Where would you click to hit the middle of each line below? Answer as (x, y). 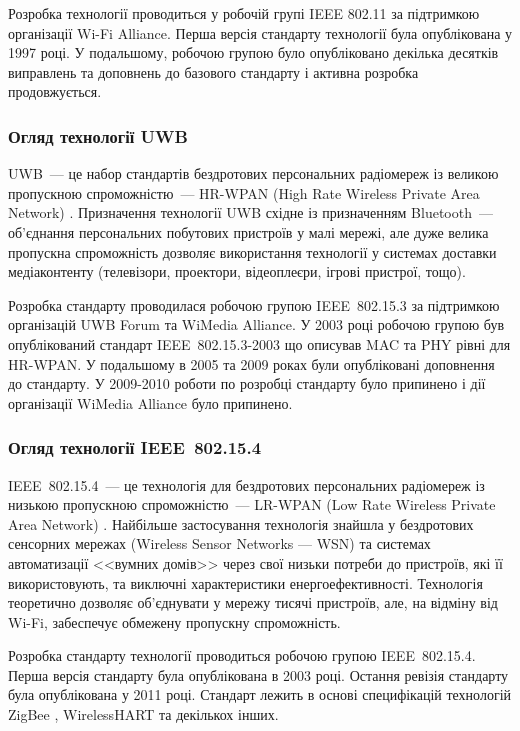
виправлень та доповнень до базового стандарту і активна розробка (213, 71)
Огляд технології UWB (98, 135)
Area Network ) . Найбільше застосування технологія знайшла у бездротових (241, 523)
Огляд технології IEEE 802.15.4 (135, 447)
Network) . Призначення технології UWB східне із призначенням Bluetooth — (250, 212)
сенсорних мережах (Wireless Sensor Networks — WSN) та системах (219, 543)
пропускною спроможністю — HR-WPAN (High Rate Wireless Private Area (244, 192)
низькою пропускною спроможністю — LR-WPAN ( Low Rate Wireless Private (252, 504)
